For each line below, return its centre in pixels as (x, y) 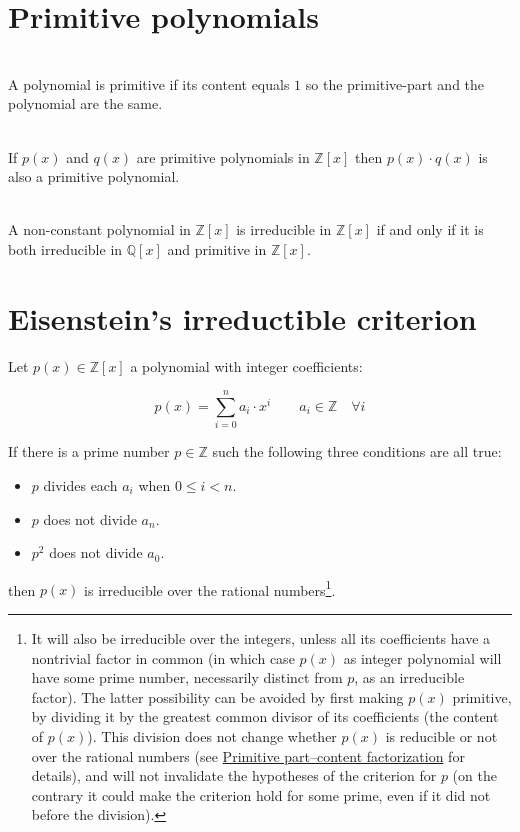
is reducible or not (441, 735)
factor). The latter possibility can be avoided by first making (217, 696)
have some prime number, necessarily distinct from (187, 677)
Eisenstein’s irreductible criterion (242, 317)
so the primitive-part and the (395, 83)
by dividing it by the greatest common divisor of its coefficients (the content (265, 716)
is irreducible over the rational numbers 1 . (210, 588)
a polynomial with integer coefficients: (246, 365)
